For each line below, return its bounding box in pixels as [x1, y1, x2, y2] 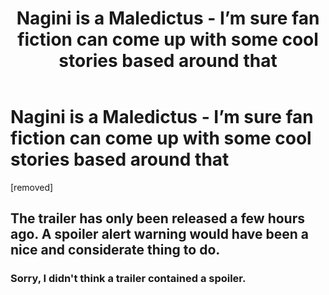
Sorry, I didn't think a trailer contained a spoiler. [10, 272, 247, 286]
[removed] [10, 181, 54, 193]
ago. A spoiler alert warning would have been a [10, 226, 309, 243]
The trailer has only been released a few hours [10, 210, 306, 227]
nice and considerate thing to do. [10, 242, 221, 259]
